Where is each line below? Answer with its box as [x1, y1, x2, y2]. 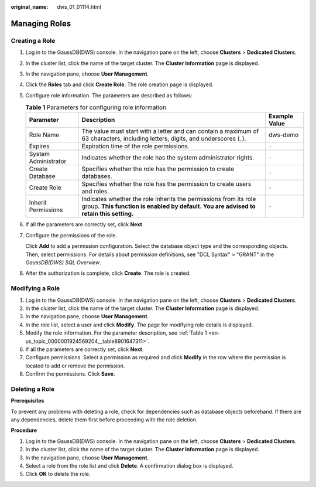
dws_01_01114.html [57, 4, 102, 10]
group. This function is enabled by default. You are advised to [81, 202, 256, 210]
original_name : [11, 4, 49, 10]
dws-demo [268, 131, 299, 139]
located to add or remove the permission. [25, 362, 125, 369]
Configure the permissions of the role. [25, 231, 117, 239]
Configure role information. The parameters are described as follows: [25, 91, 193, 99]
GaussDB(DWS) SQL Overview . [25, 259, 102, 266]
